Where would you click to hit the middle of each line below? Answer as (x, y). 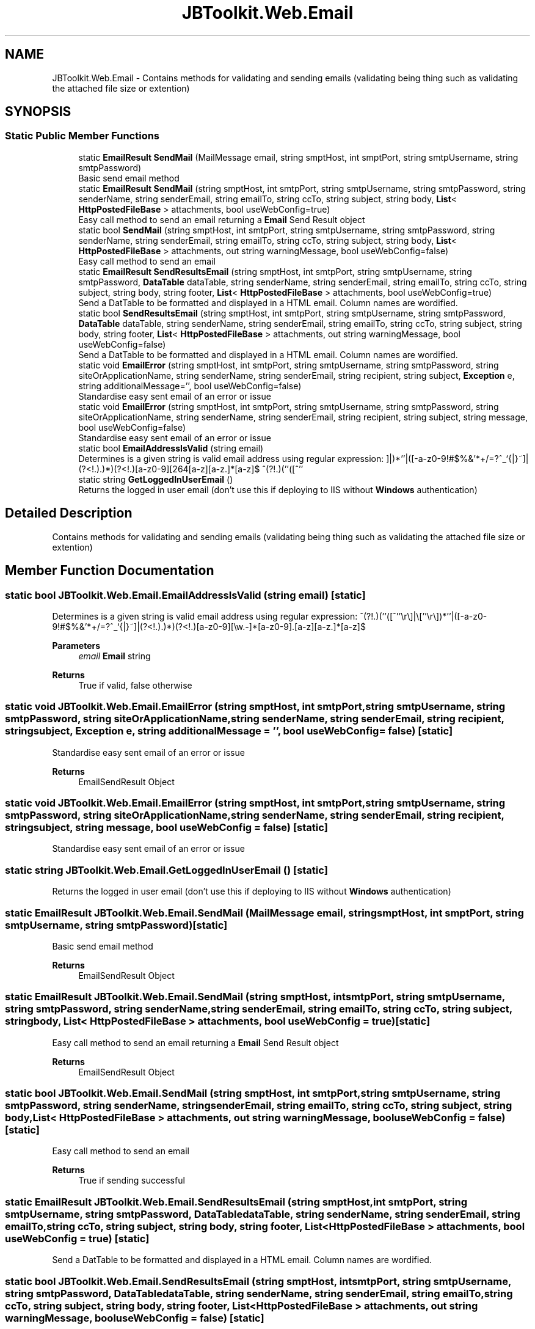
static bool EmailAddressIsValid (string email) (171, 448)
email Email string (115, 656)
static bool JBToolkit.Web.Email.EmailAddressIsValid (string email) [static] (185, 595)
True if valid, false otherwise (135, 685)
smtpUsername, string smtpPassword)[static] (116, 925)
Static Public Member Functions (82, 136)
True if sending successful (132, 1181)
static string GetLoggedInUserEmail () (156, 479)
